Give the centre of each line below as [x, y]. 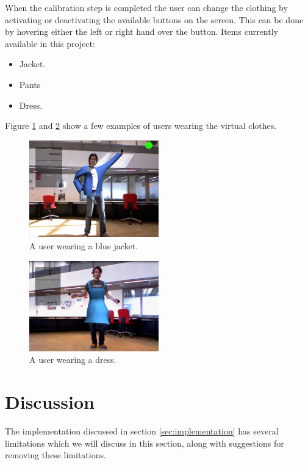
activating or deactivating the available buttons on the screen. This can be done [154, 19]
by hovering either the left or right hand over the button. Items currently [141, 31]
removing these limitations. [56, 455]
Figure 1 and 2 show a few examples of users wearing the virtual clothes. [141, 126]
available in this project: [50, 43]
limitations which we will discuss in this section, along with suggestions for [145, 443]
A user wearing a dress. [73, 360]
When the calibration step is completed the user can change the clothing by [146, 7]
